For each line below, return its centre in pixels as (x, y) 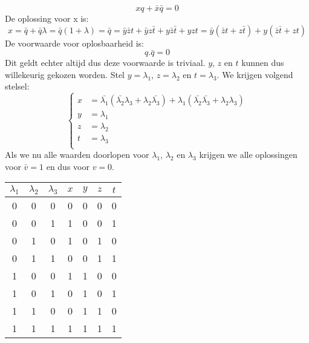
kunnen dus (263, 63)
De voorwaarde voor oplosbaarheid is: (74, 43)
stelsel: (17, 86)
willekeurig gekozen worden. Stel (65, 74)
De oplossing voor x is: (47, 18)
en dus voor (68, 166)
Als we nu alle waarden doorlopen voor (77, 155)
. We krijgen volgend (255, 74)
